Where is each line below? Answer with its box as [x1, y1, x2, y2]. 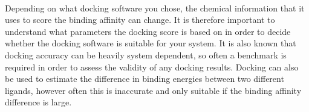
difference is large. [5, 96, 72, 108]
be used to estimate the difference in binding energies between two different [5, 72, 284, 85]
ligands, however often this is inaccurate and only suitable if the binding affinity [5, 84, 302, 96]
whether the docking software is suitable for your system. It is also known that [5, 37, 296, 49]
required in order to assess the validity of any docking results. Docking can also [5, 60, 299, 73]
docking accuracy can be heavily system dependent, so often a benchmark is [5, 48, 287, 61]
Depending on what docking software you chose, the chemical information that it [5, 1, 305, 14]
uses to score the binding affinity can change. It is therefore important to [5, 13, 275, 26]
